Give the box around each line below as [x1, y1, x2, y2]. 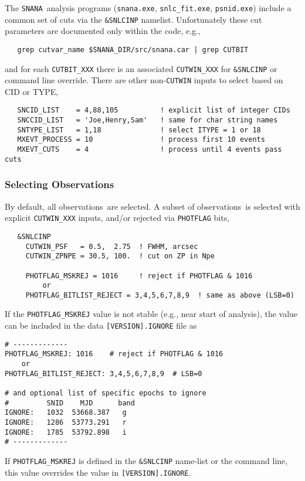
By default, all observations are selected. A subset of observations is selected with [5, 200, 300, 212]
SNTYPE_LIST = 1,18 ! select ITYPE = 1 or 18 [17, 125, 261, 134]
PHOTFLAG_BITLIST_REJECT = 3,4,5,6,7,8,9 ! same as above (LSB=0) [25, 291, 294, 299]
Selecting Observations [5, 177, 114, 192]
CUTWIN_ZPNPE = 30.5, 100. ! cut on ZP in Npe [25, 252, 215, 261]
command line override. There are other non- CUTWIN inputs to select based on [5, 74, 283, 86]
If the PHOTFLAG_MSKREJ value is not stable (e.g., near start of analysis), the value [5, 308, 298, 320]
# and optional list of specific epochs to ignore [5, 389, 206, 398]
